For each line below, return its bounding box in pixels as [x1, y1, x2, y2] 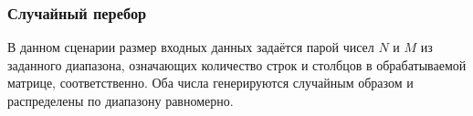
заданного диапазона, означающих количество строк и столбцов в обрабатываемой [7, 55, 467, 74]
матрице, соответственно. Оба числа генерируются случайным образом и [7, 73, 414, 92]
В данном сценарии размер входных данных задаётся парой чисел [7, 37, 374, 57]
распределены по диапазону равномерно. [7, 91, 234, 110]
